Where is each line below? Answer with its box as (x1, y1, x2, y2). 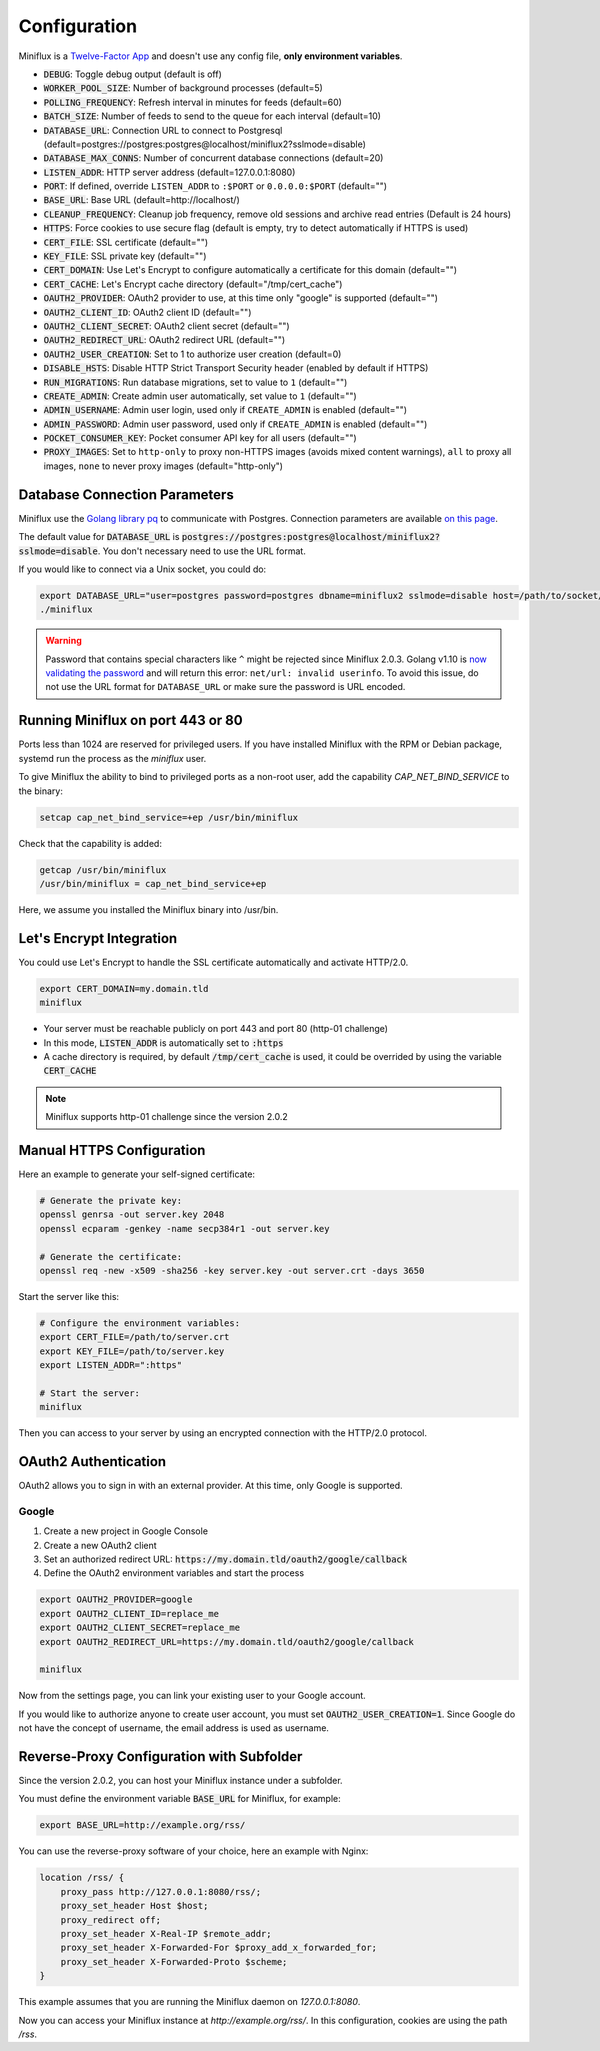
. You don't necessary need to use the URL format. (97, 545, 307, 557)
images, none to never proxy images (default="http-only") (43, 460, 284, 472)
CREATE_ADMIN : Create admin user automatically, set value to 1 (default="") (43, 390, 357, 402)
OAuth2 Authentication (18, 1453, 167, 1470)
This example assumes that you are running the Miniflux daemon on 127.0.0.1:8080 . (18, 1996, 361, 2008)
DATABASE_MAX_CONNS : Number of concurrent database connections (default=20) (43, 152, 384, 164)
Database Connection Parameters (18, 486, 234, 503)
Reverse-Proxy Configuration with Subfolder (18, 1748, 303, 1765)
